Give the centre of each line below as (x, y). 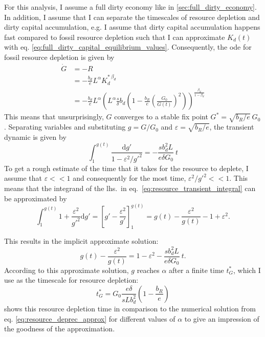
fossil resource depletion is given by (59, 57)
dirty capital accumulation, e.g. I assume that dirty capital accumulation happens (132, 27)
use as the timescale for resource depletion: (71, 280)
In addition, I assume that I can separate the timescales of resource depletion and (132, 17)
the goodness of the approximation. (60, 329)
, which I (247, 270)
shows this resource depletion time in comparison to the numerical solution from (130, 309)
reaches (148, 270)
